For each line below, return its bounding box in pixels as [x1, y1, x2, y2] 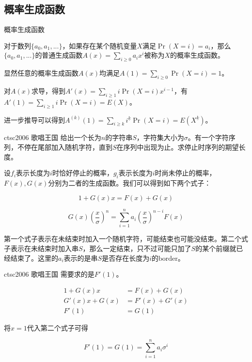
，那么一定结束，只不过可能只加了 [82, 243, 191, 253]
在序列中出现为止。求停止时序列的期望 [116, 142, 239, 152]
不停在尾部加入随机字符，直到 [17, 142, 112, 152]
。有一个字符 [188, 132, 229, 142]
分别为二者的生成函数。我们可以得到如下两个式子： [48, 177, 211, 188]
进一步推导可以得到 [4, 114, 65, 125]
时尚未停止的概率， [155, 168, 216, 178]
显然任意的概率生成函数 [4, 68, 79, 78]
